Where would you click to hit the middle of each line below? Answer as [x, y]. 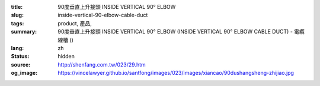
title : [17, 7]
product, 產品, [75, 23]
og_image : [24, 73]
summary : [24, 32]
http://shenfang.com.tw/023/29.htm [102, 64]
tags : [17, 23]
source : [21, 64]
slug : [17, 15]
